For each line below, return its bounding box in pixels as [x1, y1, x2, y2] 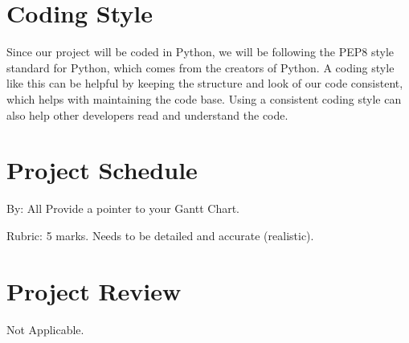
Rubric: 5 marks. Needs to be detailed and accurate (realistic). [6, 227, 314, 243]
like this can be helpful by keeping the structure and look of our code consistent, [6, 75, 403, 92]
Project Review [6, 274, 182, 307]
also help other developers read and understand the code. [6, 106, 288, 123]
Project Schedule [6, 153, 198, 186]
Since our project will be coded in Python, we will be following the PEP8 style [6, 43, 395, 60]
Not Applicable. [6, 321, 84, 337]
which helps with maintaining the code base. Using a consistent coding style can [6, 90, 402, 107]
